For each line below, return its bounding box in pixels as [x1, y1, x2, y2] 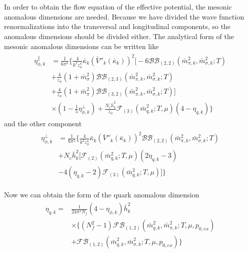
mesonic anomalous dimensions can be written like [4, 41, 159, 51]
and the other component [4, 118, 82, 129]
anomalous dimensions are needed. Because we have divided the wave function [4, 11, 244, 22]
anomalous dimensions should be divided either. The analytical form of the [4, 31, 234, 41]
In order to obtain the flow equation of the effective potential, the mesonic [4, 2, 232, 12]
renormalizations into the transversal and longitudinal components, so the [4, 21, 231, 32]
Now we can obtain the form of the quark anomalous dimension [4, 189, 199, 199]
